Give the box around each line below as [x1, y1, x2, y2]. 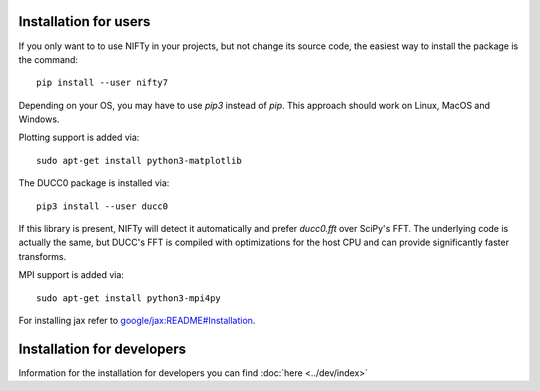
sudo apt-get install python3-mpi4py [36, 292, 222, 304]
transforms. [18, 250, 67, 262]
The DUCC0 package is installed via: [18, 177, 170, 189]
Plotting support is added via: [18, 131, 140, 144]
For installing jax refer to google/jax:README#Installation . [18, 314, 256, 326]
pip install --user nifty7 [36, 77, 169, 89]
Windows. [18, 113, 60, 125]
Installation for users [18, 13, 151, 30]
